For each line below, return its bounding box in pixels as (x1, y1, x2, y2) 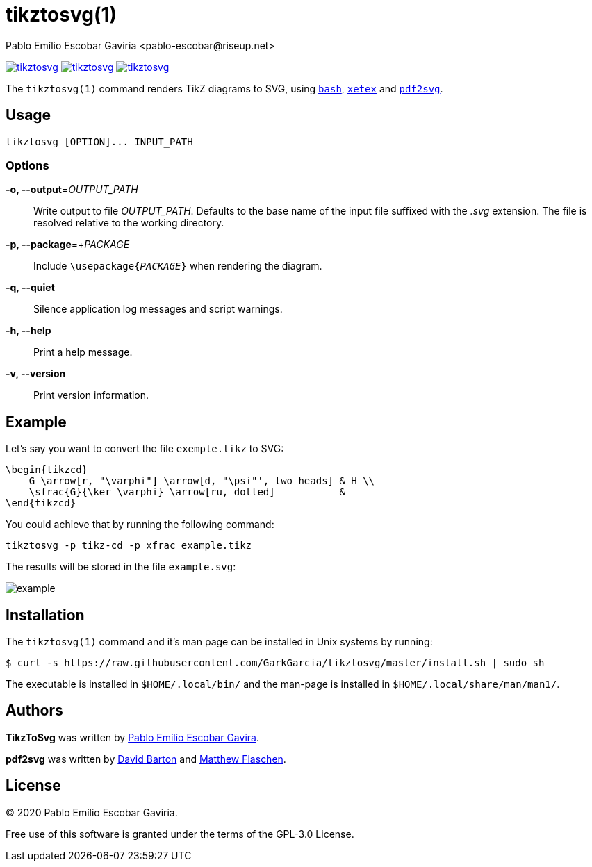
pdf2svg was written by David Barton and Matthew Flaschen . (6, 752, 286, 765)
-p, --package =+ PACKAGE (6, 238, 130, 251)
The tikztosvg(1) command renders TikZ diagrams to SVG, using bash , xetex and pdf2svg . (6, 82, 443, 94)
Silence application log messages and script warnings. (33, 303, 283, 315)
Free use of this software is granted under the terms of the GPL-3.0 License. (6, 827, 354, 840)
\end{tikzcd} (6, 497, 76, 509)
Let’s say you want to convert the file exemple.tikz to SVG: (6, 443, 284, 455)
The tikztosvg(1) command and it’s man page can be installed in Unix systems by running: (6, 636, 433, 648)
